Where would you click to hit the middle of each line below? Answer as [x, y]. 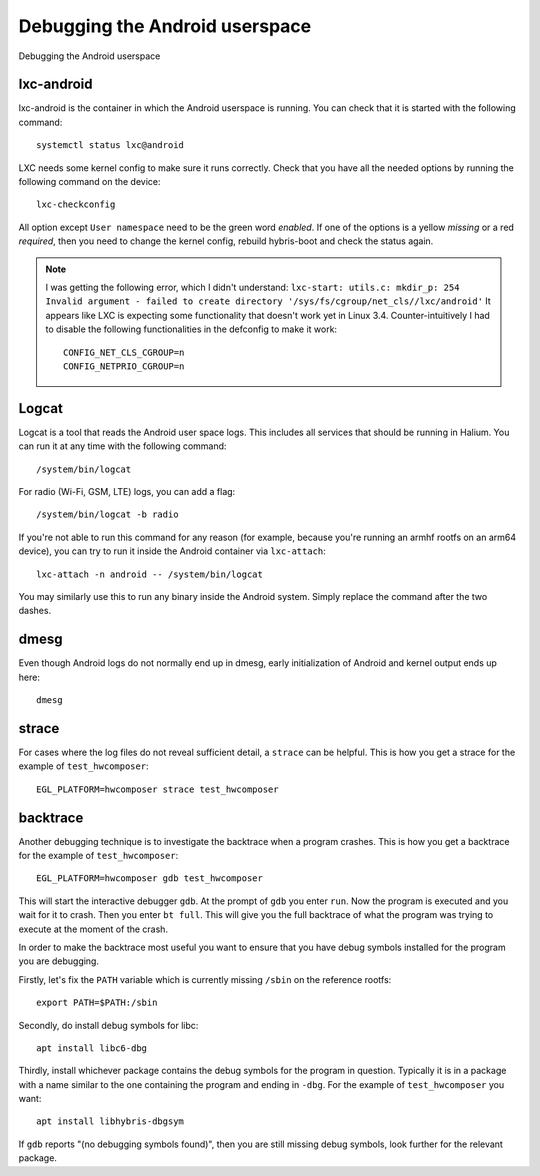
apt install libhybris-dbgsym [110, 1121]
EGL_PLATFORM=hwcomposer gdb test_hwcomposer [150, 878]
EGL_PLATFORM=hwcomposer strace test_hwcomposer [157, 789]
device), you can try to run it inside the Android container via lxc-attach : [172, 551]
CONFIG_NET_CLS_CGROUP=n [124, 352]
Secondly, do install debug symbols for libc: [108, 1025]
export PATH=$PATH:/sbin [97, 1003]
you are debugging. [59, 961]
